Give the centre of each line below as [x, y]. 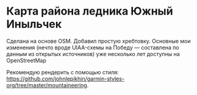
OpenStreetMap [27, 60]
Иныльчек [34, 24]
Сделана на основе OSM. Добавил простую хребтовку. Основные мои [99, 41]
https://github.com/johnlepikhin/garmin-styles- [66, 79]
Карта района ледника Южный [90, 11]
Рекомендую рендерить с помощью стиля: [63, 72]
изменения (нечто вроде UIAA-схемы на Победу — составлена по [93, 47]
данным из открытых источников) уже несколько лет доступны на [93, 54]
